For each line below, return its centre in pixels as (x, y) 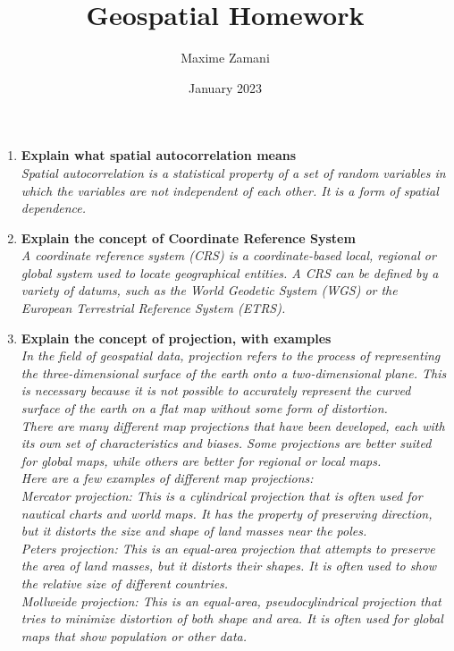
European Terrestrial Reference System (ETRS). (153, 308)
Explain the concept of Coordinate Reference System (188, 237)
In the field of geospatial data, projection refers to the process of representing (231, 355)
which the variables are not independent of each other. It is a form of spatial (230, 190)
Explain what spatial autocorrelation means (159, 155)
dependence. (54, 208)
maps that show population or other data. (134, 635)
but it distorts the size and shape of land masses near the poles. (194, 531)
